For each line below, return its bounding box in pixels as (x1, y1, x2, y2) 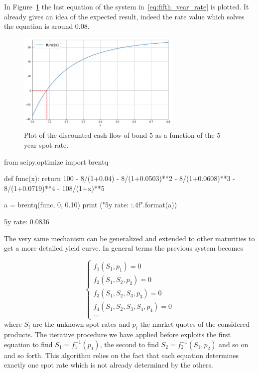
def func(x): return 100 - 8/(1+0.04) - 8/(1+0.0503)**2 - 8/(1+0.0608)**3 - (4, 173, 236, 184)
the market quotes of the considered (140, 319, 250, 329)
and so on (219, 339, 249, 349)
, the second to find (100, 339, 159, 349)
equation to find (4, 339, 53, 349)
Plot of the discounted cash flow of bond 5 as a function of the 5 (24, 130, 221, 140)
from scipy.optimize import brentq (4, 156, 109, 167)
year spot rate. (24, 140, 69, 150)
